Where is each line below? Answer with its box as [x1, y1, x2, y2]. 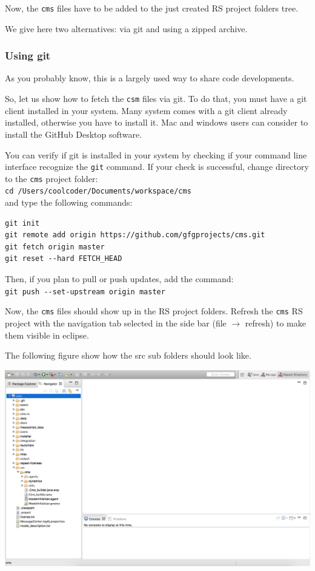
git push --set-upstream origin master [5, 287, 165, 296]
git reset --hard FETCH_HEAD [5, 254, 122, 263]
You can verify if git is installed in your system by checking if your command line [5, 148, 307, 161]
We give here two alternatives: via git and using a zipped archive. [5, 22, 248, 35]
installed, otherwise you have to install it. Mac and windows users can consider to [5, 116, 308, 129]
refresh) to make [245, 316, 306, 329]
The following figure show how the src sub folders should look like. [5, 349, 251, 362]
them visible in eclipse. [5, 328, 89, 341]
